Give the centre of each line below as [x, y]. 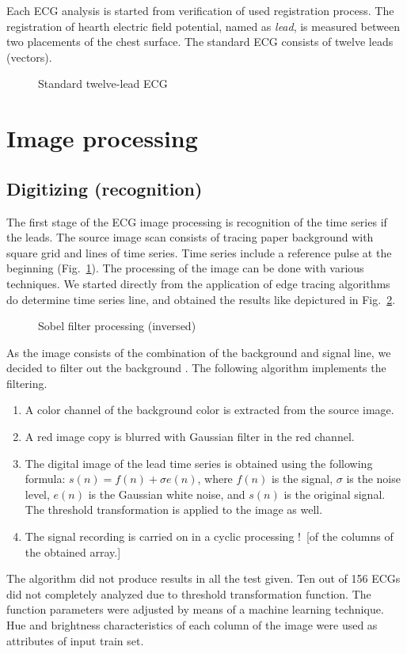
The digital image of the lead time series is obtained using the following [199, 463]
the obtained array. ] [73, 551]
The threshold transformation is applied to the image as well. [174, 510]
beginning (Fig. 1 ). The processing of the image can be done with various [185, 268]
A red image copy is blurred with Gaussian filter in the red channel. [190, 437]
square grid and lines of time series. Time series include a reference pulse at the [199, 252]
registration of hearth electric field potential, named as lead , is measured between [203, 26]
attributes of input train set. [75, 640]
